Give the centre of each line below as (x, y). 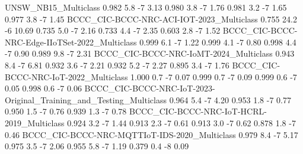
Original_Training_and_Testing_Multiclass (86, 99)
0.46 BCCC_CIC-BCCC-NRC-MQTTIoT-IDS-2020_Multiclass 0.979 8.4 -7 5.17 (151, 134)
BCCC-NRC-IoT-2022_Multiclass (66, 76)
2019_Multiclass (35, 122)
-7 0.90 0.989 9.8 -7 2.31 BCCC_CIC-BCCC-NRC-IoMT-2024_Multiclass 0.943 (150, 53)
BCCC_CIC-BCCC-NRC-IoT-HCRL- (198, 111)
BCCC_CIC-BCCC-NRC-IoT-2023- (150, 88)
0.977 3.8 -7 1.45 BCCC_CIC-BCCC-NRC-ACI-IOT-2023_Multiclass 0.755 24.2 (151, 19)
